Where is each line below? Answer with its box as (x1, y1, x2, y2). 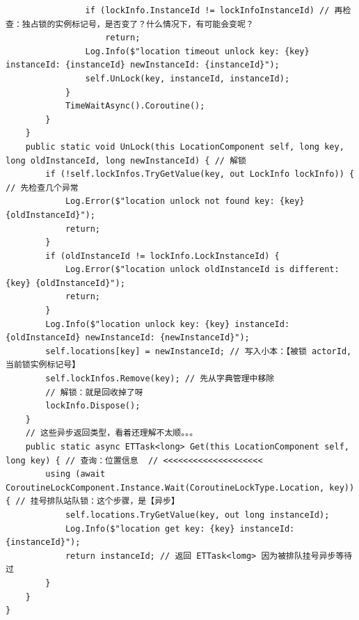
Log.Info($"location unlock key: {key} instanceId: (45, 319, 290, 329)
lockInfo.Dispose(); (45, 401, 141, 411)
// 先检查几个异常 (6, 182, 79, 193)
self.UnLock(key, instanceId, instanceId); (85, 73, 290, 84)
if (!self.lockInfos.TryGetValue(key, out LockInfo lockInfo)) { (45, 169, 355, 180)
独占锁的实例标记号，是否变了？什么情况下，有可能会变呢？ (22, 19, 254, 29)
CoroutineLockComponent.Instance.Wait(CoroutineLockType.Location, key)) (6, 482, 355, 493)
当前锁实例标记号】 (6, 360, 81, 370)
